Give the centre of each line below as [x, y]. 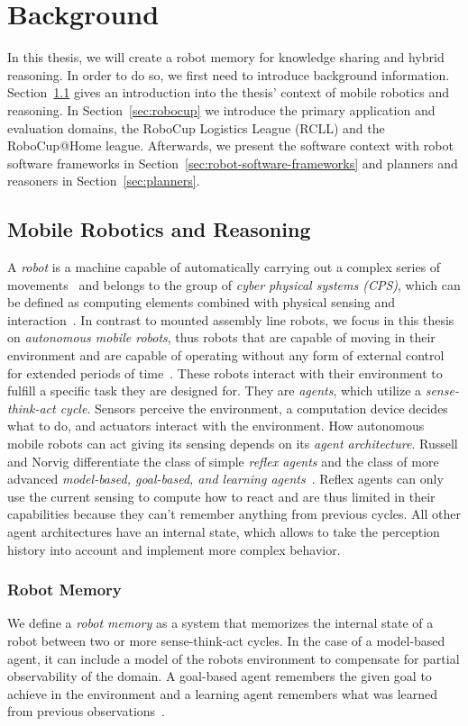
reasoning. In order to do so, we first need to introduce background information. [229, 74]
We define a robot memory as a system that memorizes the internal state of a [220, 623]
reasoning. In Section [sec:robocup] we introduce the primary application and [221, 109]
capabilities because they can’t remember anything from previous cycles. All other [234, 514]
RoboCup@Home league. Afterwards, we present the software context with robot [230, 145]
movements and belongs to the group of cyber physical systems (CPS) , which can [234, 284]
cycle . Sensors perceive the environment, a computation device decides [254, 408]
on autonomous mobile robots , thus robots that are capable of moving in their [221, 337]
